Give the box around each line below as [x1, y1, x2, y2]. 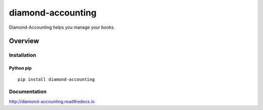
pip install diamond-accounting [18, 76, 95, 82]
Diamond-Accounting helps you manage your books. [9, 24, 115, 30]
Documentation [9, 88, 47, 95]
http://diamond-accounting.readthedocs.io [9, 98, 95, 104]
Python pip [9, 65, 32, 71]
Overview [9, 37, 39, 45]
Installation [9, 52, 37, 58]
